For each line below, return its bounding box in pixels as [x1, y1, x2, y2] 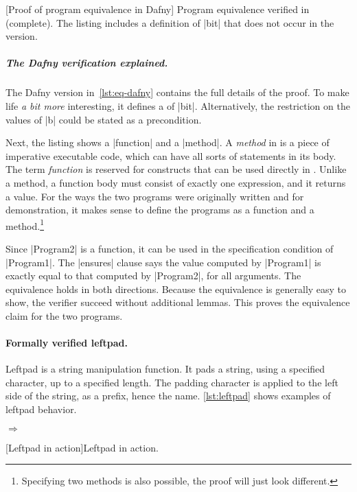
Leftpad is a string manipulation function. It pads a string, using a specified [5, 362, 325, 376]
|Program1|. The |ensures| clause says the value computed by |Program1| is [5, 255, 321, 269]
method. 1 [5, 216, 45, 233]
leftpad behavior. [5, 402, 77, 417]
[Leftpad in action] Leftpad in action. [5, 440, 159, 454]
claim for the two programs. [5, 308, 123, 323]
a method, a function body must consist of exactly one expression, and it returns [5, 175, 346, 189]
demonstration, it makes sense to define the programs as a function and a [5, 202, 314, 217]
